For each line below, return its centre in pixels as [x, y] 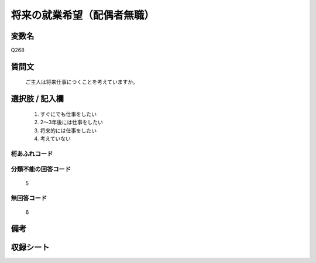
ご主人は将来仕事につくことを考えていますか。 [82, 82]
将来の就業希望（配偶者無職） [83, 15]
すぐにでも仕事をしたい [68, 114]
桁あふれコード [32, 153]
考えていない [56, 139]
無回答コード [29, 198]
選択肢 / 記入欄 [37, 99]
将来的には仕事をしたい [68, 130]
